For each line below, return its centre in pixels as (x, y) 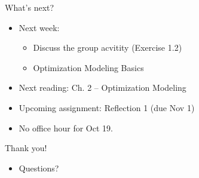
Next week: (39, 27)
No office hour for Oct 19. (66, 128)
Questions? (39, 168)
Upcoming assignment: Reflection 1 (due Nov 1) (107, 107)
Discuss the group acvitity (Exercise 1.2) (108, 47)
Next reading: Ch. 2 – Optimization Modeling (102, 88)
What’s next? (30, 7)
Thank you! (26, 148)
